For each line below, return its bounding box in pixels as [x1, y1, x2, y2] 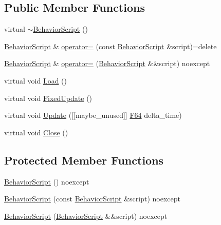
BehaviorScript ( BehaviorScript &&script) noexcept [4, 210, 168, 221]
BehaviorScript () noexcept [4, 176, 89, 187]
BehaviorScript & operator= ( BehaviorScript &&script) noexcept [4, 58, 210, 69]
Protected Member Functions [4, 152, 164, 168]
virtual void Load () [4, 75, 67, 86]
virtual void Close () [4, 127, 68, 137]
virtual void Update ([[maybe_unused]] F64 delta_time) [4, 110, 182, 120]
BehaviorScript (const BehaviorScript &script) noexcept [4, 193, 180, 204]
